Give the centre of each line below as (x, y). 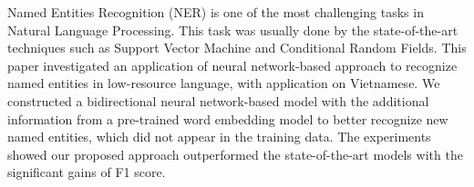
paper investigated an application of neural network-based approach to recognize (232, 65)
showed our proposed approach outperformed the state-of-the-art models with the (235, 154)
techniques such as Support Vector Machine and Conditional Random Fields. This (237, 48)
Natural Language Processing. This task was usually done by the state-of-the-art (233, 30)
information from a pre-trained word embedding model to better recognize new (228, 118)
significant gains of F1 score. (87, 172)
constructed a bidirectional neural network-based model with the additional (218, 100)
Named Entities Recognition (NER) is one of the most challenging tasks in (216, 12)
